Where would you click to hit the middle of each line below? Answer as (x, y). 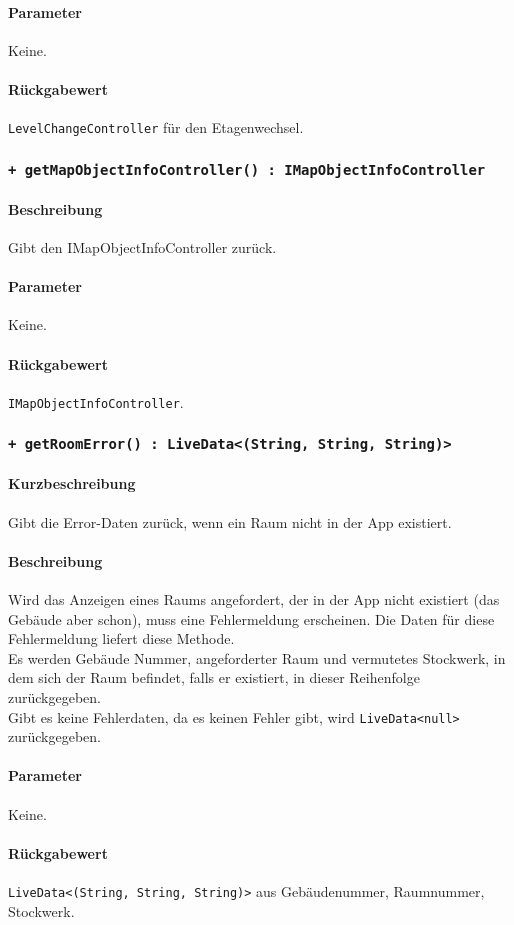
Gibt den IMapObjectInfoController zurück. (142, 247)
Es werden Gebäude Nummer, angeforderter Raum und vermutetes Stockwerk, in (257, 657)
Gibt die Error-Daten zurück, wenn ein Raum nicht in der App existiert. (230, 521)
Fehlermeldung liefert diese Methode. (121, 638)
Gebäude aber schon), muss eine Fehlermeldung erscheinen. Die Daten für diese (251, 618)
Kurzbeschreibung (72, 483)
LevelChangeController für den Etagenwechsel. (156, 127)
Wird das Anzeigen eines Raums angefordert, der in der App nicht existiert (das (254, 599)
